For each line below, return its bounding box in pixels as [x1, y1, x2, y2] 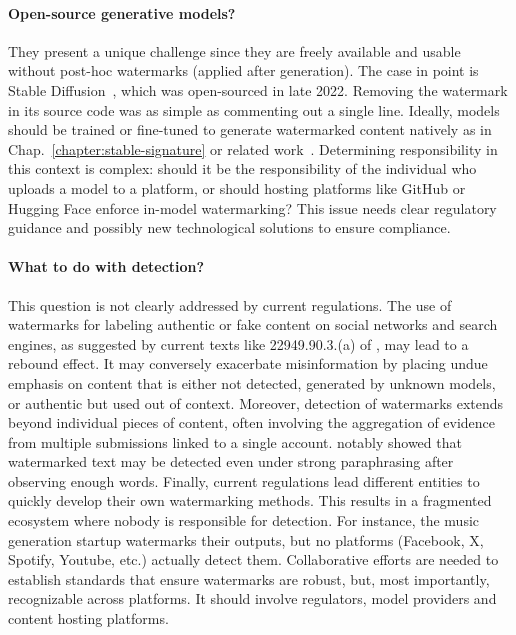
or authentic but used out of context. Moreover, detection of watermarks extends [8, 392, 504, 413]
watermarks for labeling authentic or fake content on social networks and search [8, 314, 498, 335]
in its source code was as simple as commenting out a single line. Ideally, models [8, 99, 500, 120]
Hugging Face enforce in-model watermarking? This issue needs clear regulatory [8, 197, 497, 218]
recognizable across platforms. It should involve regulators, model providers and [8, 588, 497, 609]
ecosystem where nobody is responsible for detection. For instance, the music [8, 510, 480, 531]
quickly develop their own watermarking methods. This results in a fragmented [8, 490, 492, 511]
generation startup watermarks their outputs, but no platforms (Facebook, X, [8, 529, 484, 550]
